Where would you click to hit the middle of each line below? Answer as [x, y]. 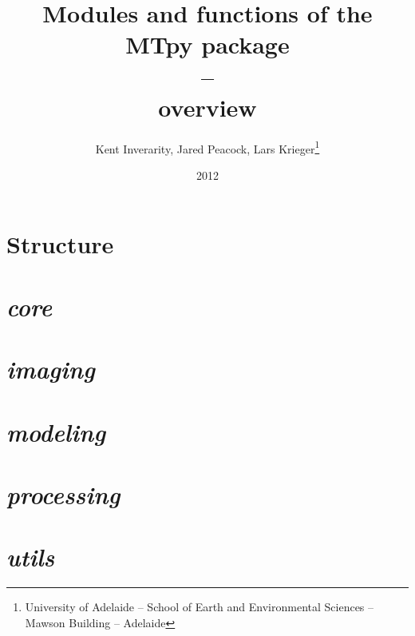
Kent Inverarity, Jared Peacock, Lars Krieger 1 [207, 147]
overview [207, 107]
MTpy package [207, 44]
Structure [60, 243]
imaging [51, 369]
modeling [56, 431]
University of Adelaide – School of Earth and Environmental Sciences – [200, 607]
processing [63, 495]
